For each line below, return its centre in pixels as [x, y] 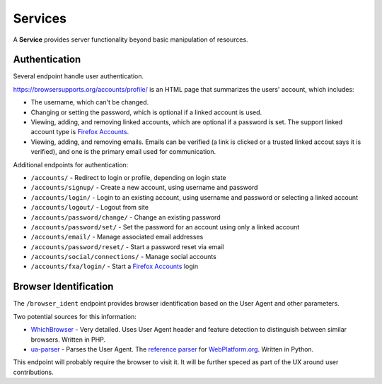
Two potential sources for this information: [75, 316]
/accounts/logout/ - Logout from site [89, 208]
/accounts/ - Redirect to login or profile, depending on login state [128, 177]
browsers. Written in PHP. [68, 340]
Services [40, 18]
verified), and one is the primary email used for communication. [123, 152]
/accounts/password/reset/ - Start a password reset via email [127, 246]
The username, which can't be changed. [90, 102]
